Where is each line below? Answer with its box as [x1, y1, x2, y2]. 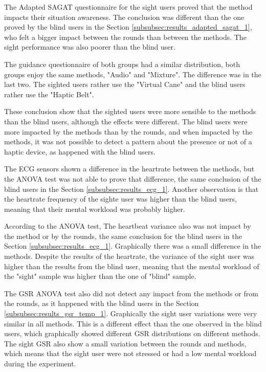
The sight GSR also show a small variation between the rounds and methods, [4, 338, 247, 348]
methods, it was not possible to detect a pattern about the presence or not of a [4, 136, 252, 147]
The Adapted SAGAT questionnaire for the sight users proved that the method [4, 2, 253, 12]
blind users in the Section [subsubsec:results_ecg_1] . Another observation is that [4, 183, 259, 194]
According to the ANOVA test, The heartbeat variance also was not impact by [4, 221, 251, 231]
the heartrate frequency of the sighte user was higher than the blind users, [4, 193, 237, 204]
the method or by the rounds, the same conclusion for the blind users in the [4, 230, 242, 241]
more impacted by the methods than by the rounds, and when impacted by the [4, 126, 253, 137]
